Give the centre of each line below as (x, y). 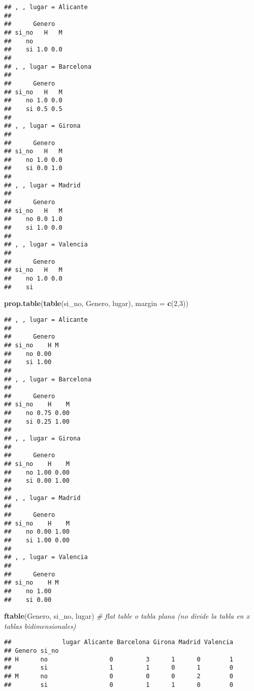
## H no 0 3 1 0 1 (119, 659)
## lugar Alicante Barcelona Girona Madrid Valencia (119, 642)
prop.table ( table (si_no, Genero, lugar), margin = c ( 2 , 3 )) (96, 303)
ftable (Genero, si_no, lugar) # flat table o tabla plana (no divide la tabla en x (127, 616)
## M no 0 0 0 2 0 (119, 676)
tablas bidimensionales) (40, 626)
